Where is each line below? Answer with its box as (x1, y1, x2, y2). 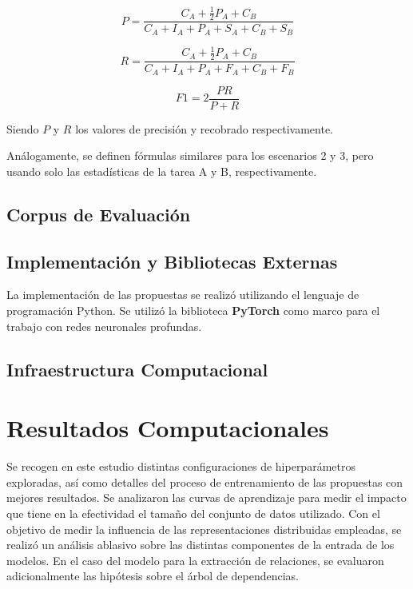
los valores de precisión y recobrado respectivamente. (75, 120, 333, 137)
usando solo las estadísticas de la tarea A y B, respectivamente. (6, 162, 317, 179)
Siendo (6, 120, 39, 137)
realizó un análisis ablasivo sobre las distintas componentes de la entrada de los (6, 536, 395, 553)
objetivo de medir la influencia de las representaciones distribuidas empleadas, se (6, 520, 402, 537)
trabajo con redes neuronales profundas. (6, 317, 202, 334)
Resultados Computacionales (6, 412, 329, 444)
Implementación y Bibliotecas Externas (6, 249, 338, 273)
